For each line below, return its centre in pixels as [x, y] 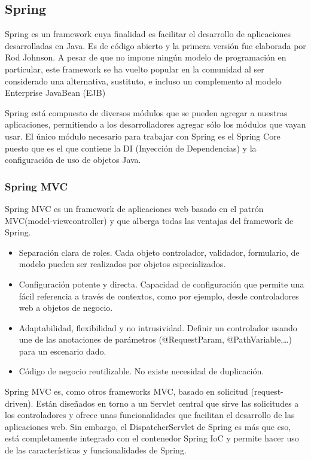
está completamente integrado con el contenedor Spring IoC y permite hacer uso [152, 438]
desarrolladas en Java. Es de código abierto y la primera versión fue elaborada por [155, 45]
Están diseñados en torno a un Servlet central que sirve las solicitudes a [167, 403]
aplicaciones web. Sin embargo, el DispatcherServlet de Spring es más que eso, [148, 426]
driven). [19, 403]
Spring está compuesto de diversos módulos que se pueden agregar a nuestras [146, 112]
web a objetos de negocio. [66, 308]
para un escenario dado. [62, 351]
